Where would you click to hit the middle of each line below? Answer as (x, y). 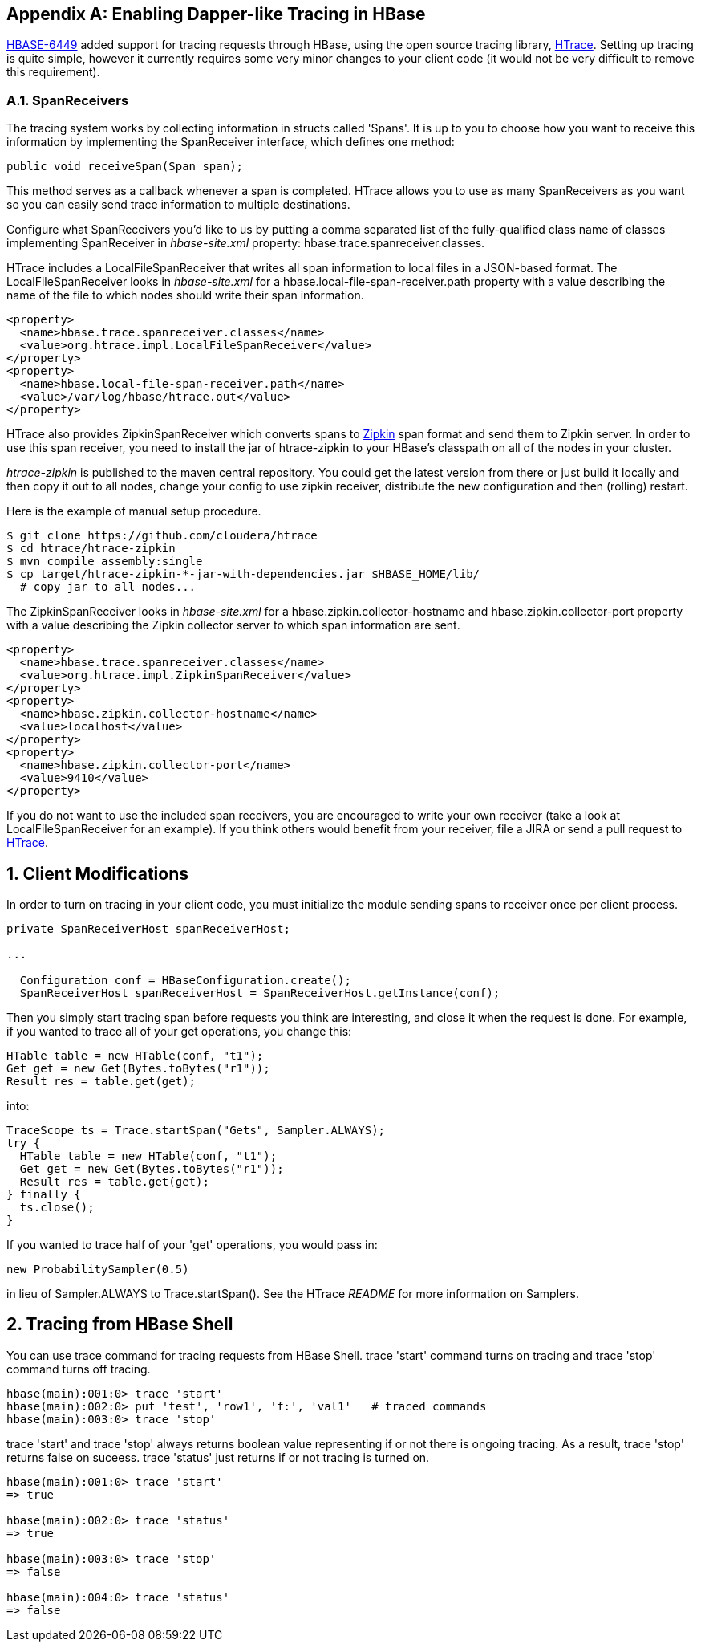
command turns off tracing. (79, 1369)
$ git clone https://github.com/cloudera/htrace (162, 536)
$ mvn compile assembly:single (105, 562)
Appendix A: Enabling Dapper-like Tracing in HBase (216, 14)
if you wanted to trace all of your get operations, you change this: (179, 1032)
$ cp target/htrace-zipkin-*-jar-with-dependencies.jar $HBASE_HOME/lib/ (243, 574)
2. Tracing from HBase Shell (120, 1325)
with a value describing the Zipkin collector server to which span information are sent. (233, 625)
